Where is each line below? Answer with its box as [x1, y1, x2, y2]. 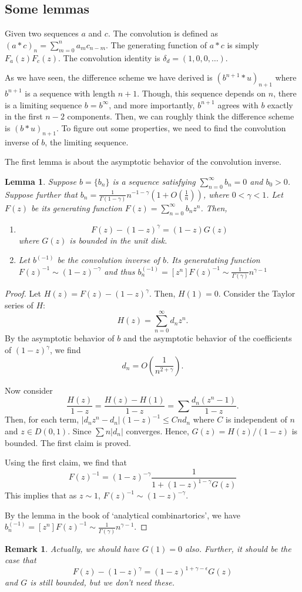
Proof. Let [5, 287, 41, 300]
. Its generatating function [166, 254, 260, 266]
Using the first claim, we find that [5, 456, 127, 468]
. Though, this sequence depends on [137, 87, 266, 99]
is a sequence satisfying [112, 175, 196, 187]
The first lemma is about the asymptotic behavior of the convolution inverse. [5, 155, 281, 168]
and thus [104, 265, 135, 277]
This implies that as [5, 489, 77, 501]
